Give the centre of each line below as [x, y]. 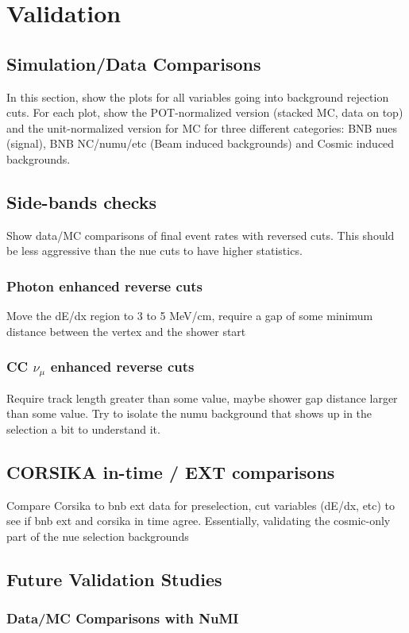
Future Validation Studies [114, 579]
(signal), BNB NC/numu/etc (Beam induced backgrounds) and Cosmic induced [201, 143]
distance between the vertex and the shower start [126, 331]
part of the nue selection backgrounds [98, 536]
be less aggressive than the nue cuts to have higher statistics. [154, 251]
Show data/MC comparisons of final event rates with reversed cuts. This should [201, 235]
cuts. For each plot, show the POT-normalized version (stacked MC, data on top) [205, 112]
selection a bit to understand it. [83, 428]
